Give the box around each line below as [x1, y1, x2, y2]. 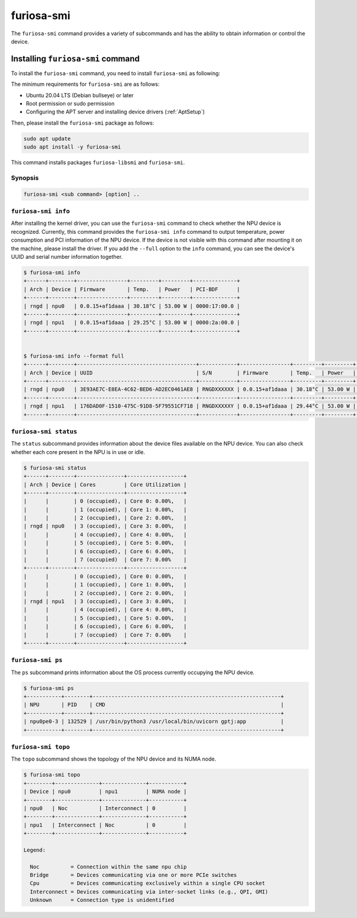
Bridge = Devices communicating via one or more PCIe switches [30, 871, 237, 879]
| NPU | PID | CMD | [23, 701, 284, 708]
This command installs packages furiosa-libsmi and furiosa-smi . [11, 159, 185, 166]
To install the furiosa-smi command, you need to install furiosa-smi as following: [11, 69, 220, 77]
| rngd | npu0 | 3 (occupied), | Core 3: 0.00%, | [23, 523, 187, 530]
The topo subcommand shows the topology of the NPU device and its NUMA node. [11, 755, 217, 763]
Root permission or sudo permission [26, 100, 115, 107]
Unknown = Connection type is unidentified [30, 897, 175, 904]
